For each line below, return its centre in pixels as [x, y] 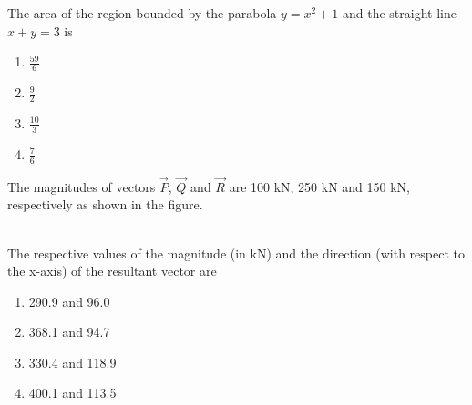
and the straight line [400, 13]
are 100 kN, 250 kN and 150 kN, [320, 186]
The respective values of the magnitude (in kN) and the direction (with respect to [236, 253]
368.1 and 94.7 [69, 332]
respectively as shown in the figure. [105, 204]
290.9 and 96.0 [69, 301]
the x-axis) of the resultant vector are [112, 271]
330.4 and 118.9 [72, 362]
